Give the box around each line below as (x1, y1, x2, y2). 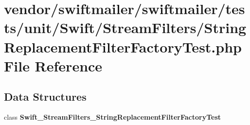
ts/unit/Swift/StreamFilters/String (4, 18, 247, 37)
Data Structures (4, 89, 87, 104)
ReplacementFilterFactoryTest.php (4, 36, 242, 56)
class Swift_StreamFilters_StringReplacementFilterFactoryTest (4, 112, 221, 122)
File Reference (4, 55, 103, 75)
